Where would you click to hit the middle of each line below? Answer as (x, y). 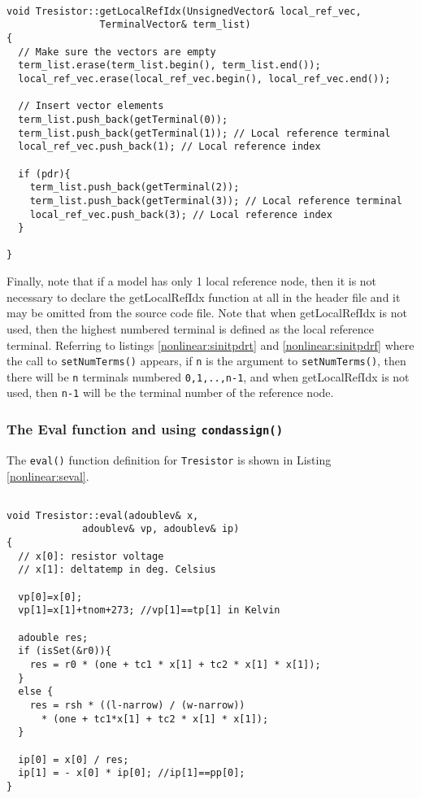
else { (36, 692)
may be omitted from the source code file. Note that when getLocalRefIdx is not (207, 313)
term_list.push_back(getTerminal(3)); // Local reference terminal (216, 201)
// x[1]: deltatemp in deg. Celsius (117, 570)
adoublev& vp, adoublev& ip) (161, 529)
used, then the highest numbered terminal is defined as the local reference (190, 328)
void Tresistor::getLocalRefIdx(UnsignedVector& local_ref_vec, (184, 11)
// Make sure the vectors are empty (117, 52)
